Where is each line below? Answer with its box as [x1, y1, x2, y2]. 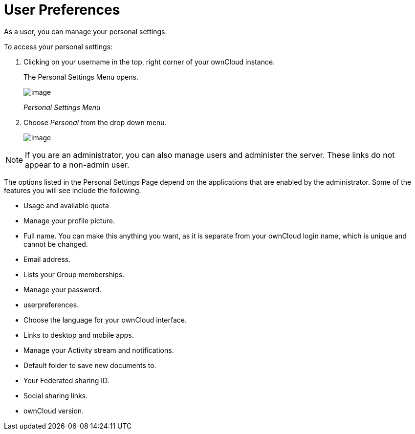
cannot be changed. [23, 239, 88, 248]
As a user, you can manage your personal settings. [4, 27, 167, 36]
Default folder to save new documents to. [23, 361, 156, 369]
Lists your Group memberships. [23, 270, 125, 279]
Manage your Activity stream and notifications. [23, 346, 174, 354]
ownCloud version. [23, 406, 84, 415]
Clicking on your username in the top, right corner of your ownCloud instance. [23, 57, 275, 66]
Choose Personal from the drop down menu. [23, 118, 167, 127]
